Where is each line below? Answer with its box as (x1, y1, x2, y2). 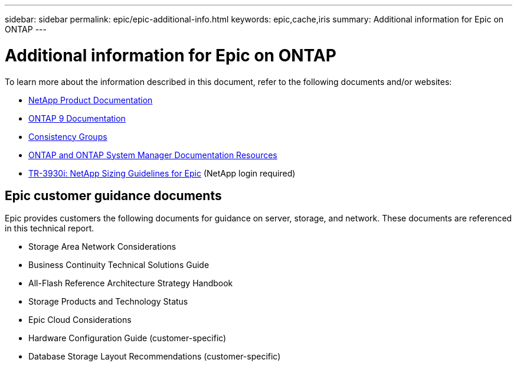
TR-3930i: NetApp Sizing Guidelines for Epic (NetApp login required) (28, 168, 296, 178)
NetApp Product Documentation (28, 94, 153, 105)
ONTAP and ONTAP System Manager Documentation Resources (28, 149, 277, 160)
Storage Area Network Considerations (28, 241, 176, 252)
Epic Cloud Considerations (28, 315, 132, 325)
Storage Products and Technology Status (28, 296, 188, 307)
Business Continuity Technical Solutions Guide (28, 260, 210, 270)
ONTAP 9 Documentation (28, 113, 126, 123)
